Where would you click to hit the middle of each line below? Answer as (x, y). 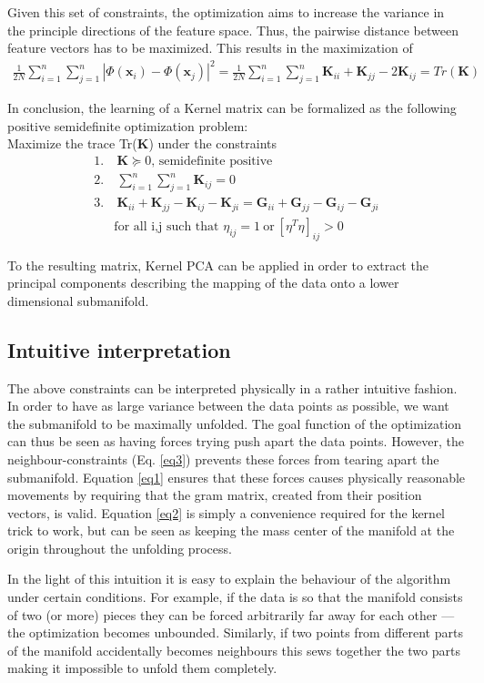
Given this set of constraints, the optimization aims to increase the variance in (226, 12)
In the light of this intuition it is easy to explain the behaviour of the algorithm (229, 579)
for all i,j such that (166, 226)
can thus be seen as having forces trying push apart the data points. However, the (236, 441)
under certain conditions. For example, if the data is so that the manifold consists (235, 597)
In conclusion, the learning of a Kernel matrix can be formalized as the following (232, 108)
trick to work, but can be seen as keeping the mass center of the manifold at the (231, 530)
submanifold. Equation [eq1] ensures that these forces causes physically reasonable (237, 477)
